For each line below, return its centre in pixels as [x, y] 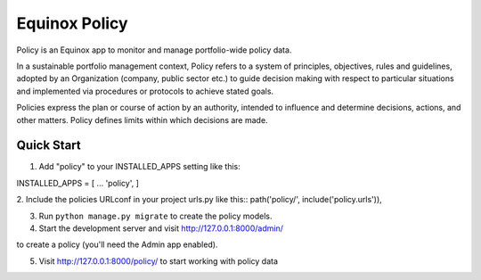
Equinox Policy [72, 23]
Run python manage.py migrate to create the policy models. [155, 216]
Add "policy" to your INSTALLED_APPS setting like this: [139, 167]
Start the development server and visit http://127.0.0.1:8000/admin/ [161, 228]
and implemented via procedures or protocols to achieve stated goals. [145, 91]
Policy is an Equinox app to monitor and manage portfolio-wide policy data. [154, 50]
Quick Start [49, 146]
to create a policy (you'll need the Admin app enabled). [117, 244]
